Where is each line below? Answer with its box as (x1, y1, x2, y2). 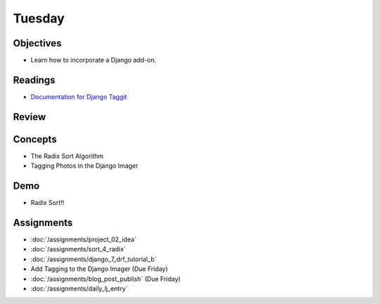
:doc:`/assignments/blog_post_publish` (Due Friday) (30, 275, 181, 283)
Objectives (13, 37, 62, 49)
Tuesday (13, 11, 65, 26)
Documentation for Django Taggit (30, 92, 127, 101)
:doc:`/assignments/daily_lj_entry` (30, 284, 128, 293)
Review (13, 111, 46, 123)
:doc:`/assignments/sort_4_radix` (30, 245, 126, 253)
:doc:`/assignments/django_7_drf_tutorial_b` (30, 255, 157, 263)
